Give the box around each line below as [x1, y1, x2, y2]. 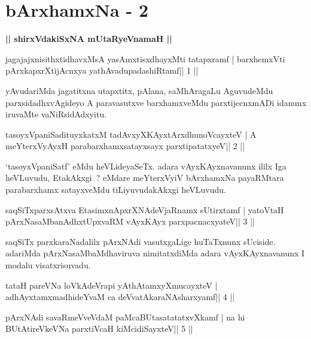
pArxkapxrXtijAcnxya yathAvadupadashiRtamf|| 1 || [5, 64, 199, 77]
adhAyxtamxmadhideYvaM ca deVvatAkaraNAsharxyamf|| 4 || [5, 290, 235, 303]
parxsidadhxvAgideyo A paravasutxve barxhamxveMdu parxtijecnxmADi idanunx [5, 96, 307, 108]
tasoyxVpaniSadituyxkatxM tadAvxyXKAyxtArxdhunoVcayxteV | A [5, 128, 257, 140]
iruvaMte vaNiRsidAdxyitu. [5, 108, 107, 120]
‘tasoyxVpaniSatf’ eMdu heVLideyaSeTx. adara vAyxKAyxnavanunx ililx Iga [5, 159, 286, 172]
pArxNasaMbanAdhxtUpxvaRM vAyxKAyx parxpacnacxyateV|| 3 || [5, 215, 255, 228]
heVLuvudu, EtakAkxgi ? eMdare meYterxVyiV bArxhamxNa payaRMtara [5, 171, 284, 184]
